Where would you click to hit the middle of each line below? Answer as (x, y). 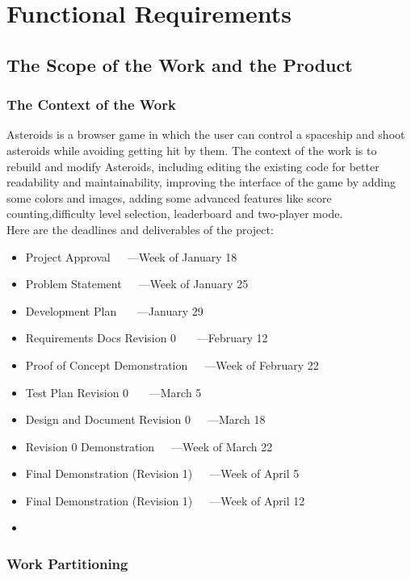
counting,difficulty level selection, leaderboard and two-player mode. (175, 214)
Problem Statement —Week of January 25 (137, 284)
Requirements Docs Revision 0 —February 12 (147, 338)
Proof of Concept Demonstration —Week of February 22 (172, 364)
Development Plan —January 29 (114, 310)
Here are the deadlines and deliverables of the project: (140, 229)
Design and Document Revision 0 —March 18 (145, 419)
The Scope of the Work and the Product (180, 64)
